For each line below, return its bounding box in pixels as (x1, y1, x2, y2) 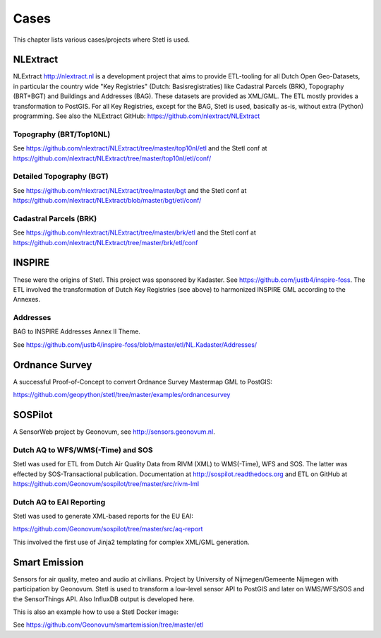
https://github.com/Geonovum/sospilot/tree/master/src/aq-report (13, 525, 203, 533)
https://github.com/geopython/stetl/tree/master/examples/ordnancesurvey (13, 391, 231, 399)
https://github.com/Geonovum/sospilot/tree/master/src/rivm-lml (13, 479, 200, 488)
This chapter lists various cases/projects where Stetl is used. (13, 35, 190, 44)
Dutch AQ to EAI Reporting (13, 497, 106, 507)
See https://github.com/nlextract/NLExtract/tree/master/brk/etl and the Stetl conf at (13, 228, 257, 237)
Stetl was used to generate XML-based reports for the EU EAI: (13, 512, 193, 521)
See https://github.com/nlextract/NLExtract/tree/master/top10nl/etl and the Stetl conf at (13, 144, 267, 153)
